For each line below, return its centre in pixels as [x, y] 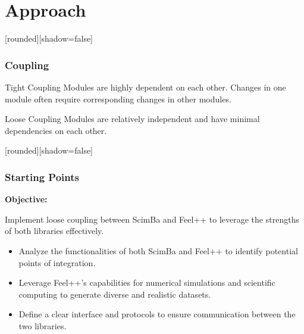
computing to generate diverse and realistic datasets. [115, 294]
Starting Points [42, 177]
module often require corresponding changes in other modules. [118, 99]
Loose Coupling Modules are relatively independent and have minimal [132, 119]
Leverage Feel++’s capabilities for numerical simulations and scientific [147, 283]
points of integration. [57, 262]
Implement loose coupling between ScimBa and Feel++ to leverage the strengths [152, 219]
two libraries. [43, 325]
